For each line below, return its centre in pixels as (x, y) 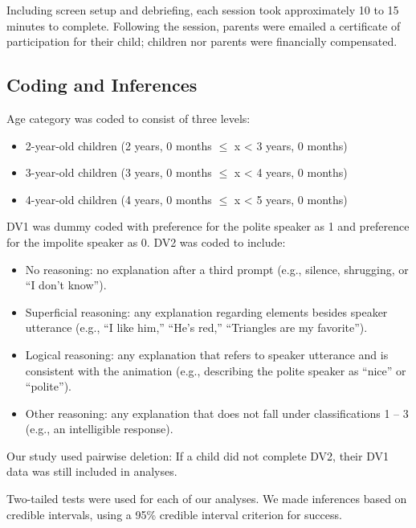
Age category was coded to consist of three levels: (128, 118)
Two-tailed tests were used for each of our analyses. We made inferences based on (207, 499)
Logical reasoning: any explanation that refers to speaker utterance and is (207, 354)
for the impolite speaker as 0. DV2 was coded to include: (146, 241)
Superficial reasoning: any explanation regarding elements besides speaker (206, 311)
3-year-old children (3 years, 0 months (118, 172)
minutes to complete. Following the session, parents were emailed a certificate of (204, 25)
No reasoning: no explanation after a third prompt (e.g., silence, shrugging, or (217, 269)
